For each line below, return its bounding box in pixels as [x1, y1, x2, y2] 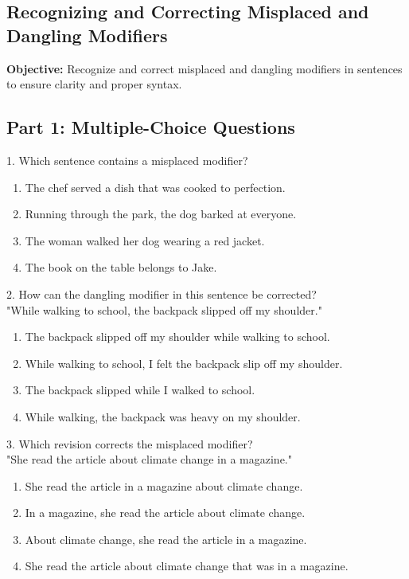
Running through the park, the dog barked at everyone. [25, 205, 297, 222]
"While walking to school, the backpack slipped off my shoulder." [6, 301, 322, 318]
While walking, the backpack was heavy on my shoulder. [25, 408, 301, 424]
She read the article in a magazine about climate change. [25, 477, 303, 494]
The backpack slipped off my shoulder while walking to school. [25, 328, 330, 345]
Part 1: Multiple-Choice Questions [6, 115, 295, 139]
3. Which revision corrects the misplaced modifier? [6, 435, 253, 452]
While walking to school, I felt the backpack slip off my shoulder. [25, 354, 343, 371]
